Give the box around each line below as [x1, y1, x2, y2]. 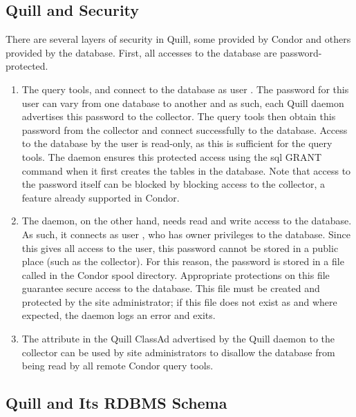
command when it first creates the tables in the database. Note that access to [21, 163, 351, 177]
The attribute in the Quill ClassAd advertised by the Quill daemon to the [21, 331, 335, 346]
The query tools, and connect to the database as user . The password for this [21, 81, 349, 96]
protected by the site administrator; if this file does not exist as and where [21, 294, 337, 309]
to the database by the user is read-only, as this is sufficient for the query [21, 136, 332, 151]
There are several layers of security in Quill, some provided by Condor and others [6, 32, 351, 46]
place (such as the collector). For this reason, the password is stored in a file [21, 254, 344, 269]
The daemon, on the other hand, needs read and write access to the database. [21, 213, 352, 228]
